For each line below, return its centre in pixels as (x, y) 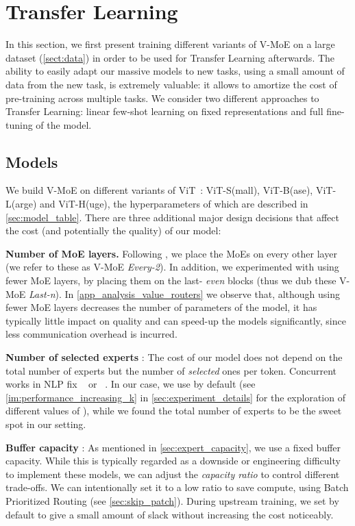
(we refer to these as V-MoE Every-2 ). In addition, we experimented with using (172, 267)
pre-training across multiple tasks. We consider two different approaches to (162, 98)
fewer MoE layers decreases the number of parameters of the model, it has (161, 307)
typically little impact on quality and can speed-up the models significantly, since (176, 320)
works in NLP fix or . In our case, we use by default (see (131, 384)
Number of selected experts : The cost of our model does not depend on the (174, 357)
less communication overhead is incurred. (91, 334)
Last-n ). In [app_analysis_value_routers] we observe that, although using (185, 293)
